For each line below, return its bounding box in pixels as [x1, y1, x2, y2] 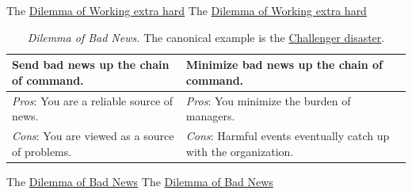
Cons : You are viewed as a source [12, 127, 174, 144]
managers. [185, 108, 235, 124]
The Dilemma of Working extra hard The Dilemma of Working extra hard [6, 2, 367, 18]
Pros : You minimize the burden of [185, 92, 351, 108]
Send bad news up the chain [12, 56, 170, 73]
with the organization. [185, 143, 294, 159]
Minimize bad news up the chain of [185, 56, 383, 73]
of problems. [12, 143, 72, 159]
